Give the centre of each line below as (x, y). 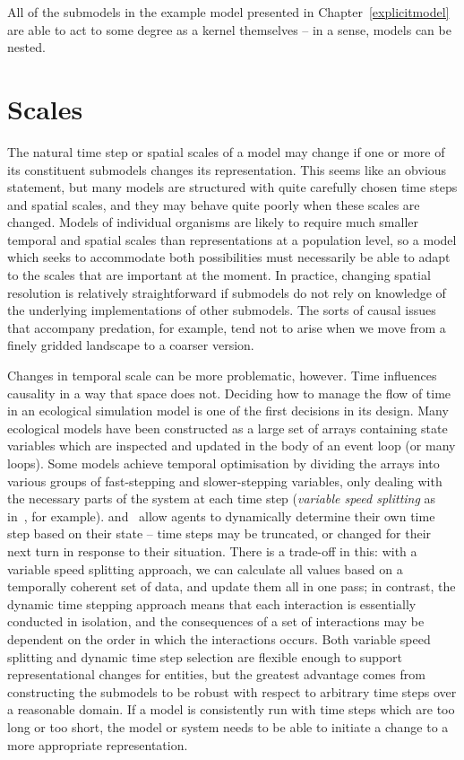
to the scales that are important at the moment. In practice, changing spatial (219, 275)
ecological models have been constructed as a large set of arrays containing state (228, 428)
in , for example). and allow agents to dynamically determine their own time (221, 515)
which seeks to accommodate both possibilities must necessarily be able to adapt (229, 257)
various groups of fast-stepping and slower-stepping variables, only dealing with (225, 480)
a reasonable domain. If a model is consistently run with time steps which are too (231, 709)
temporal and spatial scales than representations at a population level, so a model (232, 239)
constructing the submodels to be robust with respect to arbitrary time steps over (232, 691)
